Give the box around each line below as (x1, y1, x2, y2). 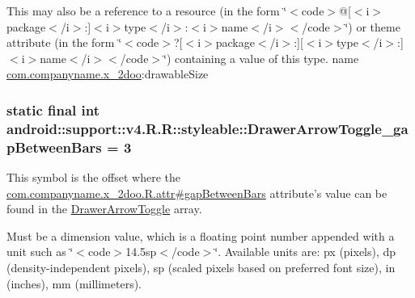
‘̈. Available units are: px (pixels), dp (214, 243, 396, 260)
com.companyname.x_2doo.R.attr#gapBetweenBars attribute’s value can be (6, 184, 387, 201)
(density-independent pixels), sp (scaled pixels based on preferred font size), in (6, 259, 396, 275)
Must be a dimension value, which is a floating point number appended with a (6, 227, 395, 244)
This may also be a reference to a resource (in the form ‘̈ (6, 2, 287, 19)
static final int (6, 99, 100, 120)
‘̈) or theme (345, 18, 400, 35)
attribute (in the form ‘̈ (6, 34, 122, 51)
